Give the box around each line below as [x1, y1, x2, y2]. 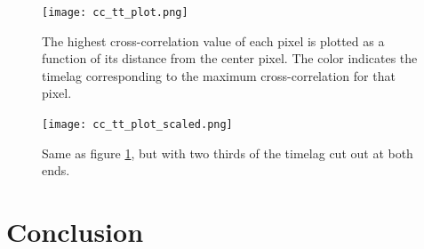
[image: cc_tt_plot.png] [42, 6, 188, 19]
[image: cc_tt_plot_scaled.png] [42, 118, 233, 132]
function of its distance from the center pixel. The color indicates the [42, 49, 418, 68]
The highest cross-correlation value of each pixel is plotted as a [42, 31, 385, 50]
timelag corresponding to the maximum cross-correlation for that [42, 66, 396, 84]
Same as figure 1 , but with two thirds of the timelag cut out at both [42, 143, 413, 162]
